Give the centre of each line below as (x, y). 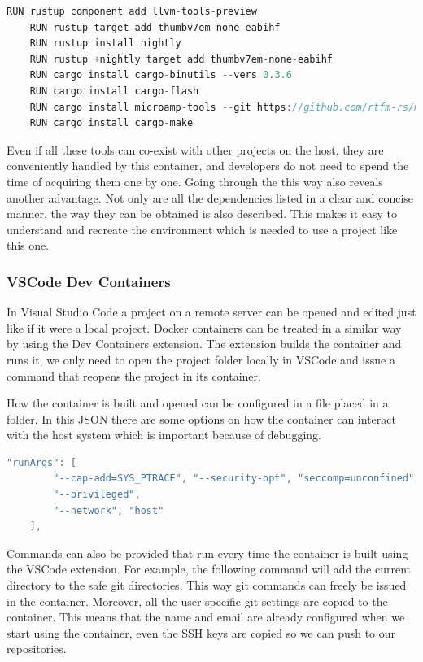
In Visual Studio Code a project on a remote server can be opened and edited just (211, 312)
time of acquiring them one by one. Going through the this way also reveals (195, 181)
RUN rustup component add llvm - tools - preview (132, 11)
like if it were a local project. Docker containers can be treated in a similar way (204, 327)
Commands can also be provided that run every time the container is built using (207, 553)
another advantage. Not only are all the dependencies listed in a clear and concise (210, 197)
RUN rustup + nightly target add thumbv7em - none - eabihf (181, 59)
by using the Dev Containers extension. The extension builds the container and (204, 344)
